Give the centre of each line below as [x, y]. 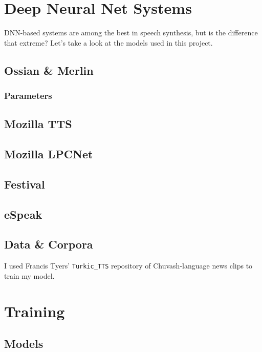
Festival [25, 184]
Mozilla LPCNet [49, 154]
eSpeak [23, 214]
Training [35, 311]
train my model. [29, 275]
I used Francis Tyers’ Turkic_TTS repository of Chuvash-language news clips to [128, 266]
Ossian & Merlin [49, 70]
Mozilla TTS [38, 124]
